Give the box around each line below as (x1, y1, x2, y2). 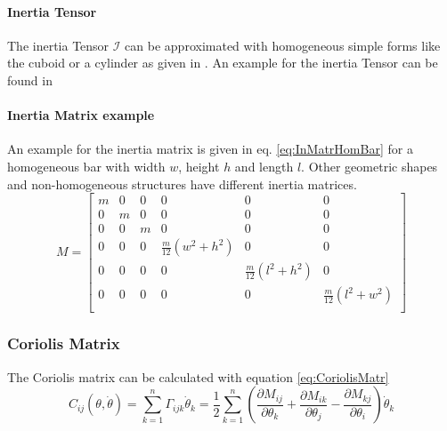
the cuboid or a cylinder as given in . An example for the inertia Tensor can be (7, 53, 438, 72)
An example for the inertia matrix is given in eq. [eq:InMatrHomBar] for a (7, 140, 413, 158)
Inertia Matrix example (7, 106, 155, 124)
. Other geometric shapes (301, 156, 438, 175)
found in (7, 70, 53, 89)
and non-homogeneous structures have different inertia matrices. (7, 174, 357, 193)
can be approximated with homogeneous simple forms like (125, 36, 441, 54)
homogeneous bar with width (7, 156, 166, 175)
